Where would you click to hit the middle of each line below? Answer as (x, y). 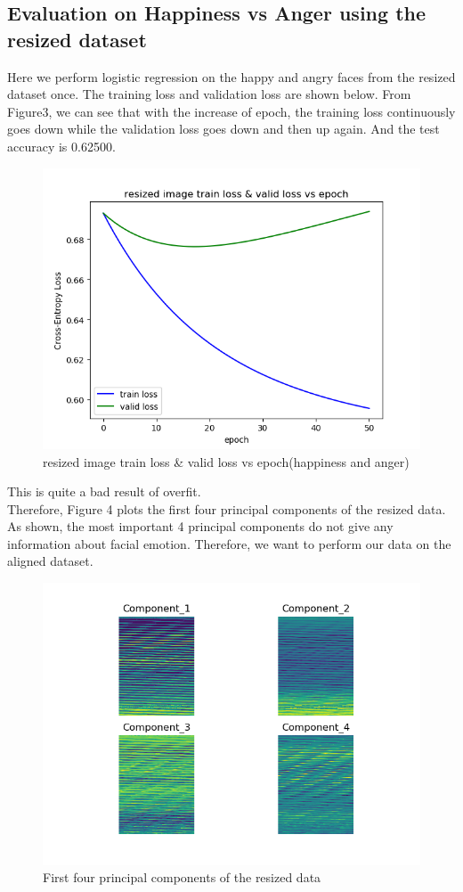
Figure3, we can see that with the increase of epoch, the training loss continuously (231, 111)
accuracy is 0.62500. (61, 146)
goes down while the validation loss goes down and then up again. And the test (223, 129)
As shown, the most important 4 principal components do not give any (200, 526)
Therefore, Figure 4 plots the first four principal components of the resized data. (227, 508)
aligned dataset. (50, 561)
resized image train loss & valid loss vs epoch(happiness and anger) (226, 461)
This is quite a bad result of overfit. (104, 491)
